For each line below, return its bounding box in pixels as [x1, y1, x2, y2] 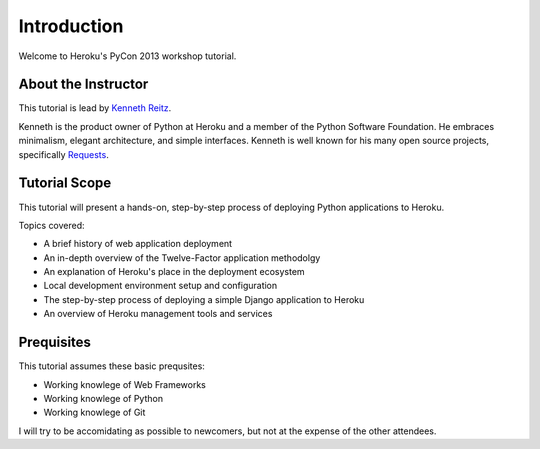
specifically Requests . [18, 148, 109, 160]
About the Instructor [18, 76, 149, 93]
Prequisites [18, 334, 92, 351]
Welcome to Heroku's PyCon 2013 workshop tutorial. [18, 50, 237, 62]
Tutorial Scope [18, 175, 112, 192]
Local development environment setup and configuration [43, 280, 278, 292]
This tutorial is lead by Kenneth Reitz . [18, 102, 172, 114]
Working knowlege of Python [43, 392, 164, 404]
